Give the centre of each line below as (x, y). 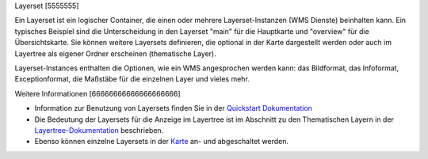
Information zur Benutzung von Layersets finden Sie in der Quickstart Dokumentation (174, 108)
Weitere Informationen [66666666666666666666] (98, 93)
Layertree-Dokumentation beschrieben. (99, 130)
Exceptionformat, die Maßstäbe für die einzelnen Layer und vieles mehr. (132, 79)
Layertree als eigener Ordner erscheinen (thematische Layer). (116, 53)
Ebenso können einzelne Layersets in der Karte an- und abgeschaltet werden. (162, 142)
